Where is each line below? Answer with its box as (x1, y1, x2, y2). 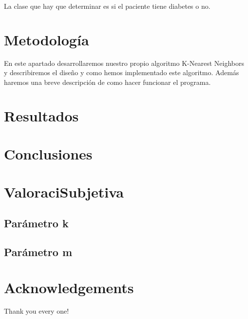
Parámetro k (4, 216, 69, 231)
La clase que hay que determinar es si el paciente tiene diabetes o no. (4, 1, 210, 11)
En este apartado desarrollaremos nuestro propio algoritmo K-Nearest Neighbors (4, 58, 244, 68)
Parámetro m (4, 244, 73, 259)
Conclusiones (4, 144, 93, 164)
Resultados (4, 105, 79, 125)
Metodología (4, 29, 89, 49)
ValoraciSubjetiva (4, 182, 124, 202)
